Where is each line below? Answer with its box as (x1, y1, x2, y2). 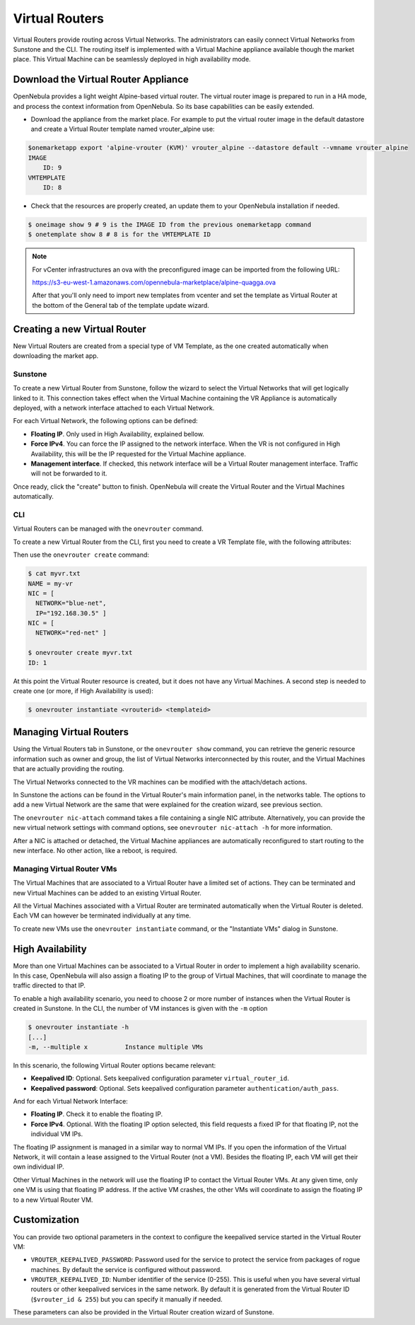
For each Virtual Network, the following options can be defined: (13, 417, 198, 425)
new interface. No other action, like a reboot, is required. (13, 846, 178, 855)
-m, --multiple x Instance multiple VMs (28, 1043, 204, 1051)
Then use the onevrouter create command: (13, 550, 150, 559)
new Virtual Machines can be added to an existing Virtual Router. (13, 889, 201, 897)
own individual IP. (13, 1162, 64, 1171)
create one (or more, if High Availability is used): (13, 687, 153, 695)
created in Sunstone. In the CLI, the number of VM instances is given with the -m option (13, 1005, 268, 1013)
